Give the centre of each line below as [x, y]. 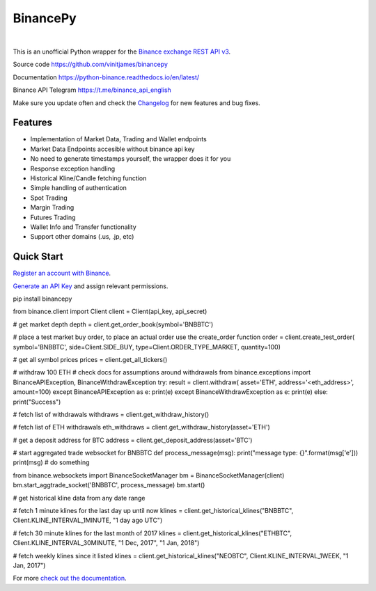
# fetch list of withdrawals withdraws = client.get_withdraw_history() [111, 414]
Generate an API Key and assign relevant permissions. [91, 286]
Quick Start [38, 257]
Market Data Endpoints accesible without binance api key [112, 149]
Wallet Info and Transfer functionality [84, 227]
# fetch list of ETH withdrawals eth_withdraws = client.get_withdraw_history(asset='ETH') [142, 427]
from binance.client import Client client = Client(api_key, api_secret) [110, 312]
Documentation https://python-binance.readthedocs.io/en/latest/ [106, 77]
